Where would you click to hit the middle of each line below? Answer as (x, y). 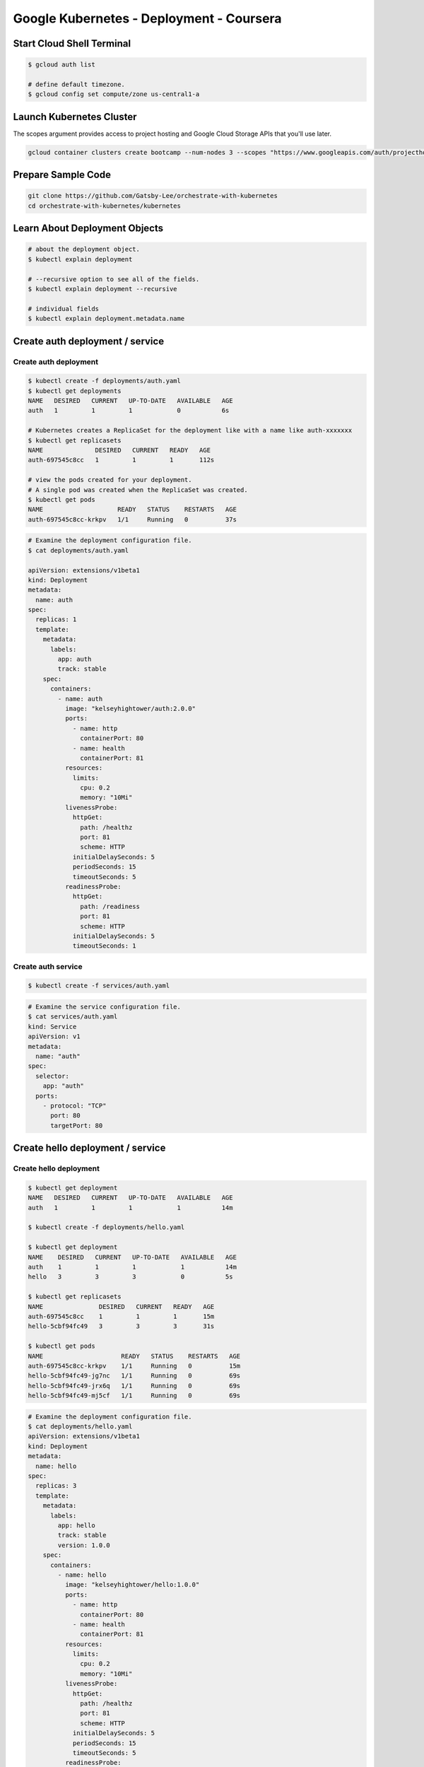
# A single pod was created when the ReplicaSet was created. (138, 490)
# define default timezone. (76, 84)
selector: (53, 1076)
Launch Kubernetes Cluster (75, 117)
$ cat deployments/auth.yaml (78, 550)
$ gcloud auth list (61, 65)
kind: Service (52, 1026)
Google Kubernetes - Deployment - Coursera (147, 18)
